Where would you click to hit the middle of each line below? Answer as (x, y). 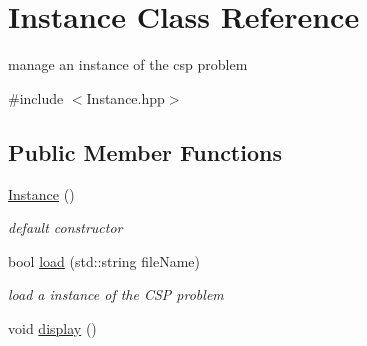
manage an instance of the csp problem (128, 64)
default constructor (65, 227)
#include (36, 97)
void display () (52, 327)
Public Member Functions (145, 151)
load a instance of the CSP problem (116, 294)
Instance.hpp (125, 97)
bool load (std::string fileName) (104, 260)
